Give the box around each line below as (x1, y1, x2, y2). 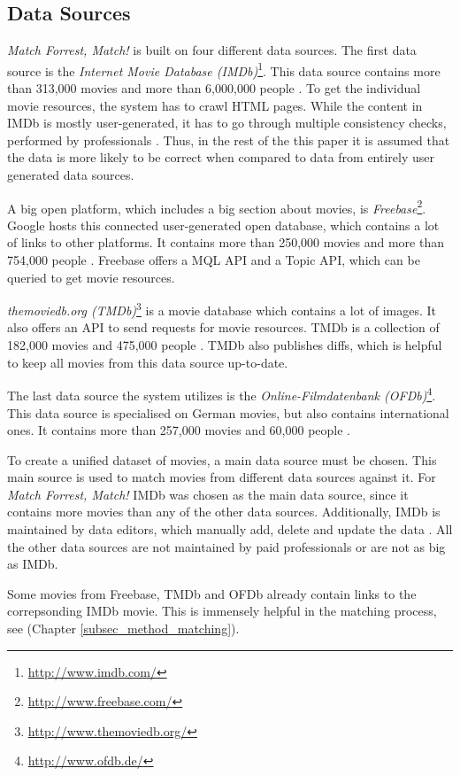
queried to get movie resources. (7, 268, 175, 286)
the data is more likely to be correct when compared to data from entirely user (7, 148, 434, 167)
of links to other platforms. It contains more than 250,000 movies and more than (7, 233, 444, 252)
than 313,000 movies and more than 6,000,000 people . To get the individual (7, 79, 421, 97)
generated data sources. (7, 166, 134, 184)
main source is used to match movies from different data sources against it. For (7, 468, 436, 486)
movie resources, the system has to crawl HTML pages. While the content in (7, 96, 423, 114)
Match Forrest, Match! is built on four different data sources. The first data (7, 41, 417, 59)
